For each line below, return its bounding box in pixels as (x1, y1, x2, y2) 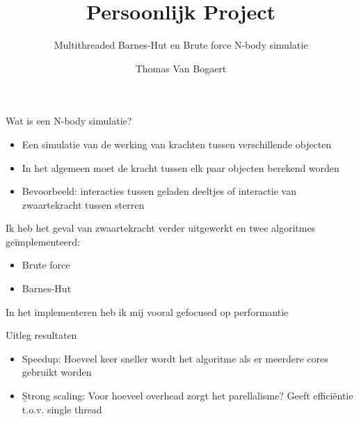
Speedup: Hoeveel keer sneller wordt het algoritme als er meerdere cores (22, 351, 328, 365)
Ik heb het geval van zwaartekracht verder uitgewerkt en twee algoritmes (6, 221, 316, 235)
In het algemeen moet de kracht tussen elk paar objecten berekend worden (22, 160, 340, 175)
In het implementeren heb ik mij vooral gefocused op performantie (6, 304, 289, 319)
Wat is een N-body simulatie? (6, 113, 132, 128)
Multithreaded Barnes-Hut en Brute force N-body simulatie (54, 38, 308, 52)
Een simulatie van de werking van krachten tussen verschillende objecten (22, 136, 332, 151)
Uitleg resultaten (6, 328, 77, 342)
